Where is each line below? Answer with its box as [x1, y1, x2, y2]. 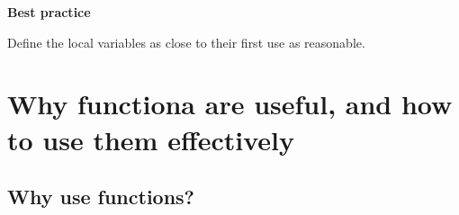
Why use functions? [7, 183, 195, 211]
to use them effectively [7, 121, 294, 157]
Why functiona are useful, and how [7, 85, 453, 122]
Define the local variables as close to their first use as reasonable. [7, 32, 365, 51]
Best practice [7, 3, 91, 21]
